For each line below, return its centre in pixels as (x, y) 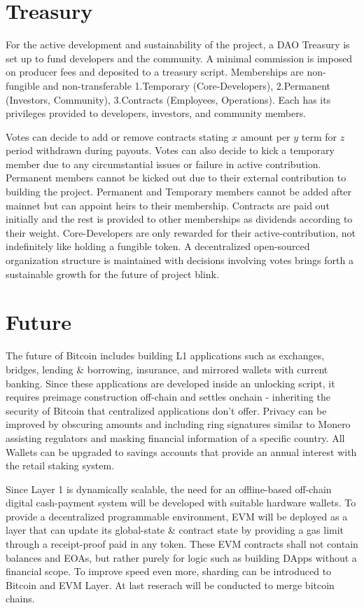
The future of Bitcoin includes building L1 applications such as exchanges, (165, 355)
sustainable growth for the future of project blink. (112, 274)
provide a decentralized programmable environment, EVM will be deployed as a (177, 516)
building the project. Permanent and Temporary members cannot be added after (179, 192)
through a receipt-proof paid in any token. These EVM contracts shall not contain (182, 544)
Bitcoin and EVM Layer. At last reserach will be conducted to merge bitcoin (170, 585)
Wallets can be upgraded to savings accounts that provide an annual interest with (181, 451)
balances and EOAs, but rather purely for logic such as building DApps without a (181, 557)
